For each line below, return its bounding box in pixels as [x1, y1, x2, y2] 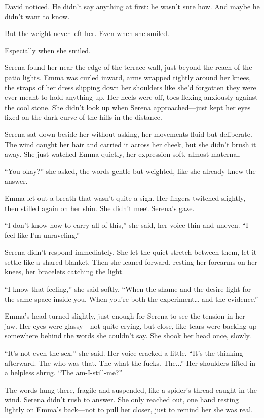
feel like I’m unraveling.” [5, 229, 80, 240]
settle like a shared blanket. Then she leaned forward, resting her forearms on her [5, 256, 257, 267]
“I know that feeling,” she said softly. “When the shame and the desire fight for [5, 284, 251, 294]
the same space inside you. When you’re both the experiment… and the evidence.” [5, 293, 258, 304]
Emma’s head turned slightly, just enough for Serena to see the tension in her [5, 310, 245, 321]
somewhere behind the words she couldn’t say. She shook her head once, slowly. [5, 330, 251, 341]
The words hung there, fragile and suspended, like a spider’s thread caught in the [5, 384, 257, 395]
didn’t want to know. [5, 11, 70, 21]
